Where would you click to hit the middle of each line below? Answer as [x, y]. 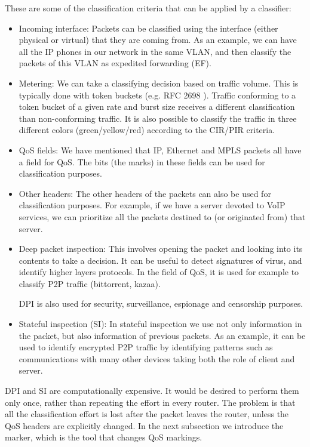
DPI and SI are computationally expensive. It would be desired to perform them [152, 391]
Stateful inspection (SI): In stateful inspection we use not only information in [160, 324]
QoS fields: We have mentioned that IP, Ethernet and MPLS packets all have [160, 149]
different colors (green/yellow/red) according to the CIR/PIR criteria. [147, 130]
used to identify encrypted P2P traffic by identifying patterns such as [146, 347]
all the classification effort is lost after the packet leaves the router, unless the [147, 414]
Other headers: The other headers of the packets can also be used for [145, 193]
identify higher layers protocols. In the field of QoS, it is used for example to [159, 272]
